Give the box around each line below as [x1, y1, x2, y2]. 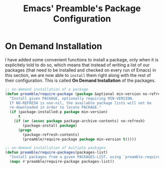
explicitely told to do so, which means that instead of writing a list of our [5, 62, 150, 68]
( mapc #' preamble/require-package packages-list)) [9, 159, 115, 164]
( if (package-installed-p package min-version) [9, 110, 108, 114]
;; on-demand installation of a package [5, 87, 89, 92]
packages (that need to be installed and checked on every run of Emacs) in [5, 67, 156, 73]
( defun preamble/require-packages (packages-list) [5, 150, 108, 155]
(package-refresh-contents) [22, 132, 80, 137]
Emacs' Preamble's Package [23, 3, 141, 14]
